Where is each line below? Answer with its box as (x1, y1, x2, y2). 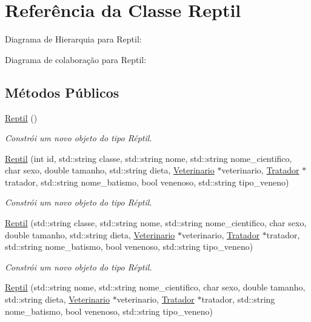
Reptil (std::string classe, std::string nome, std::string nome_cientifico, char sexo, (5, 216, 307, 229)
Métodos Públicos (5, 82, 119, 101)
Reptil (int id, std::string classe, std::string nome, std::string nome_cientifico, (5, 152, 292, 164)
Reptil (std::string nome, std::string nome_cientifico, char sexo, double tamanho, (5, 281, 306, 293)
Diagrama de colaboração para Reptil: (5, 53, 147, 65)
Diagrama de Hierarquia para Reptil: (5, 33, 142, 45)
